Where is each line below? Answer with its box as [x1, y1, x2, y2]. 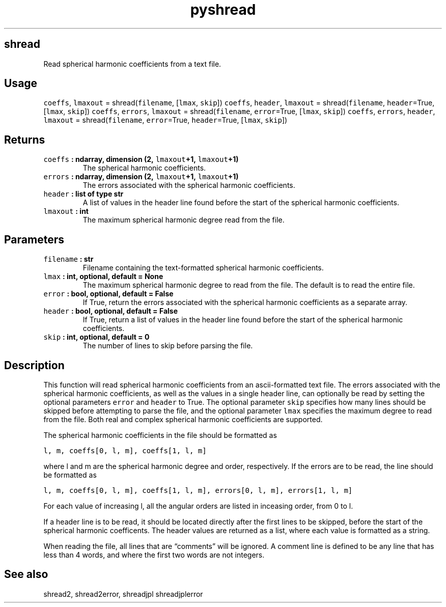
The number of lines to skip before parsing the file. [82, 341, 253, 350]
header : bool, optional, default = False [43, 307, 178, 316]
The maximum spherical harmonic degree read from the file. [82, 215, 285, 225]
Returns [4, 133, 45, 146]
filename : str [43, 255, 94, 264]
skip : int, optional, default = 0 [43, 333, 150, 342]
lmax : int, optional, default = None [43, 272, 163, 281]
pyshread [190, 1, 256, 18]
